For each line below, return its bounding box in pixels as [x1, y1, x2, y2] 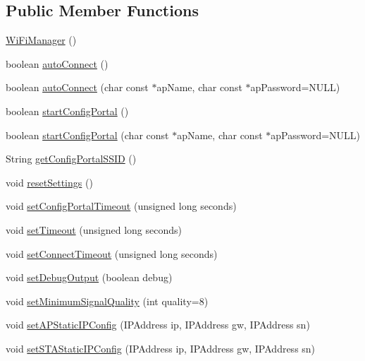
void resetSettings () [6, 174, 93, 189]
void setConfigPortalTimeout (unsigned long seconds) [6, 199, 237, 213]
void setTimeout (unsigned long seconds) [6, 222, 182, 237]
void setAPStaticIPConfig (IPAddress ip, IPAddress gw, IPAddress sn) [6, 317, 310, 332]
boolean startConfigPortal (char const [6, 127, 169, 142]
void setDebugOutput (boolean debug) [6, 270, 173, 285]
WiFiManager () [6, 32, 77, 47]
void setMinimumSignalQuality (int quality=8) [6, 293, 209, 308]
